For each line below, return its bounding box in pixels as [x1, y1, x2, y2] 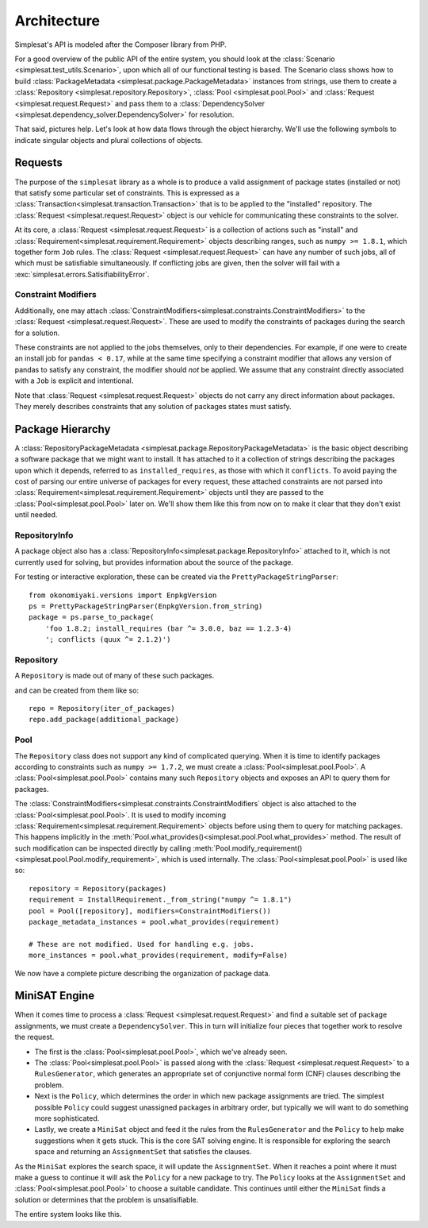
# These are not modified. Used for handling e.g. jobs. [29, 940, 255, 948]
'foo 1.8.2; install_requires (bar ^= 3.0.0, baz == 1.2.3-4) [44, 624, 292, 633]
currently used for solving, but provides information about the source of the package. [14, 557, 293, 567]
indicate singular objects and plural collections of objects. [14, 135, 204, 145]
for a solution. [14, 328, 60, 338]
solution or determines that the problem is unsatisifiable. [14, 1195, 199, 1204]
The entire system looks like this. [14, 1210, 122, 1219]
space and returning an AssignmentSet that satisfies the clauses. [34, 1147, 252, 1157]
